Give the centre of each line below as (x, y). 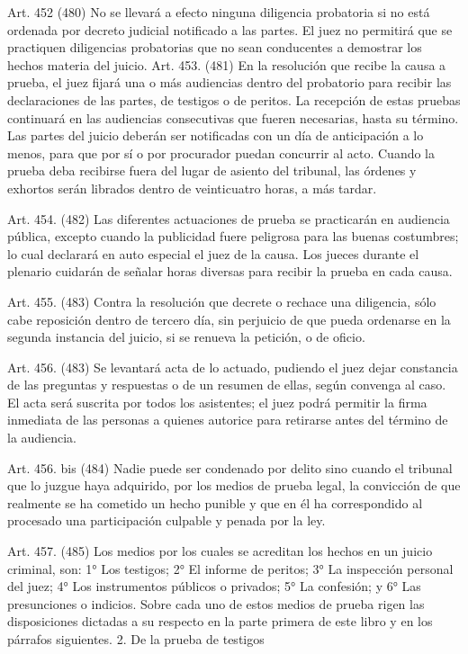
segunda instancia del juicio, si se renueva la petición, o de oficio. (186, 337)
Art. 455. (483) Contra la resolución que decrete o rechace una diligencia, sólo (222, 301)
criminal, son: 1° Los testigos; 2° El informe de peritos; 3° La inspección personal (230, 568)
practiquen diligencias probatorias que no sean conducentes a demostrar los (215, 47)
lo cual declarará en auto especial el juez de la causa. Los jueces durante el (213, 253)
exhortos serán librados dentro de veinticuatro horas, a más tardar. (192, 188)
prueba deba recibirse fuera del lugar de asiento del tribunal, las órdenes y (212, 170)
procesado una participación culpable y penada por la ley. (166, 520)
